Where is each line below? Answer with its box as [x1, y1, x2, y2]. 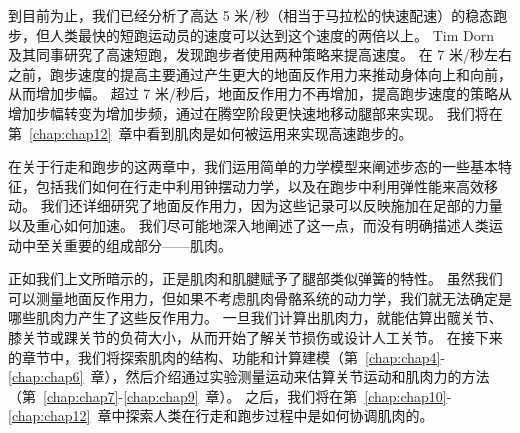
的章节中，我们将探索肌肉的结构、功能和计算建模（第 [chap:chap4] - [8, 346, 446, 367]
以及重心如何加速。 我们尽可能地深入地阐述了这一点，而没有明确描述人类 [8, 214, 489, 235]
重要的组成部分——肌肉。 [63, 234, 232, 255]
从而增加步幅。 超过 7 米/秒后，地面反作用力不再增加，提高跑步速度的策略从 [8, 83, 512, 104]
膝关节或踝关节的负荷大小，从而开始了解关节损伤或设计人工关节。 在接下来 [8, 326, 503, 347]
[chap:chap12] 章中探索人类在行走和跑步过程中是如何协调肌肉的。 [8, 405, 434, 426]
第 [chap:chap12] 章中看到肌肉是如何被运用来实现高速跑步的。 [8, 122, 413, 143]
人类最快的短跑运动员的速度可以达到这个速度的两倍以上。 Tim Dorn [49, 24, 494, 45]
